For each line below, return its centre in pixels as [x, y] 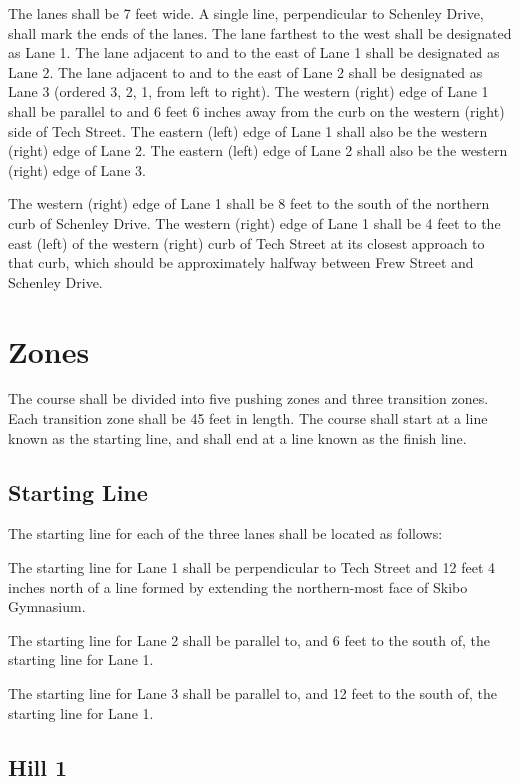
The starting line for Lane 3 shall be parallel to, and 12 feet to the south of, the [252, 692]
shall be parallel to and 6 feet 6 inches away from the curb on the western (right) [256, 110]
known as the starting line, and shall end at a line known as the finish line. [237, 437]
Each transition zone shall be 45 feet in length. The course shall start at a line [248, 418]
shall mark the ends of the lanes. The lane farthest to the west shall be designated [260, 32]
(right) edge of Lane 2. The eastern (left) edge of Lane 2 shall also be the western [258, 150]
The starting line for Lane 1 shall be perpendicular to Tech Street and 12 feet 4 [252, 567]
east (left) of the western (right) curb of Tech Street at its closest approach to [246, 242]
